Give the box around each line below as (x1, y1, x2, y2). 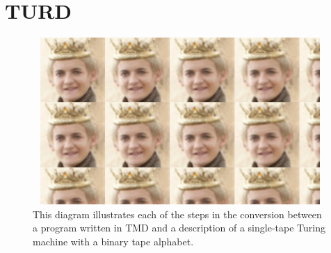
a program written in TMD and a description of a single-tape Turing (33, 220, 325, 235)
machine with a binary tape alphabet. (33, 234, 194, 248)
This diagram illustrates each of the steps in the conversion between (33, 206, 322, 221)
